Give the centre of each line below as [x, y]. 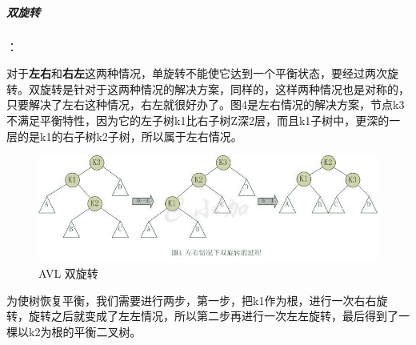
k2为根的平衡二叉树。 [85, 331]
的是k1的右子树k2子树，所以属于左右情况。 [130, 136]
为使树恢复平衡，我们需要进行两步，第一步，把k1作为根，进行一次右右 [192, 300]
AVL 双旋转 [68, 273]
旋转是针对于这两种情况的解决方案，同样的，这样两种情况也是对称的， [224, 88]
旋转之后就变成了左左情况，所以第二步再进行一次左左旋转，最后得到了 [213, 316]
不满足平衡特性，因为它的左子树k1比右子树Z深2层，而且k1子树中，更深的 [198, 120]
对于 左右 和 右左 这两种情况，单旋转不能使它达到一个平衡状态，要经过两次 [197, 73]
